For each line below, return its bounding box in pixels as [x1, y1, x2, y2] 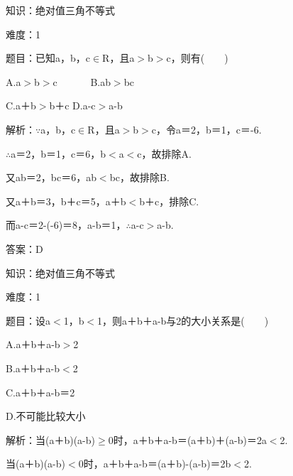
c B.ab [52, 74, 111, 89]
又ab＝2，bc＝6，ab [6, 170, 96, 185]
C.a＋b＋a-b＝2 [6, 384, 75, 399]
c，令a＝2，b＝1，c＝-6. [151, 121, 262, 136]
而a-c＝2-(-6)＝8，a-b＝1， [6, 217, 126, 232]
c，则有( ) [166, 50, 228, 65]
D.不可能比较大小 [6, 409, 86, 423]
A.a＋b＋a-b [6, 337, 60, 352]
